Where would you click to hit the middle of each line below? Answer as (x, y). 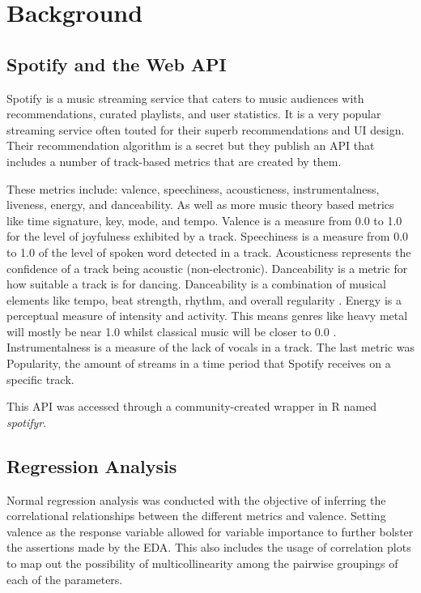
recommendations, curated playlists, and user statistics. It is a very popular (194, 114)
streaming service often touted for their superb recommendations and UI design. (206, 129)
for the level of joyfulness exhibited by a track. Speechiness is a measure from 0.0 (208, 236)
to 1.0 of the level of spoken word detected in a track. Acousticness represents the (209, 252)
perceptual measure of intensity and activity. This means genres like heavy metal (207, 316)
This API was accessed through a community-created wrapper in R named (191, 406)
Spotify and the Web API (117, 64)
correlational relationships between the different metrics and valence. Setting (196, 516)
